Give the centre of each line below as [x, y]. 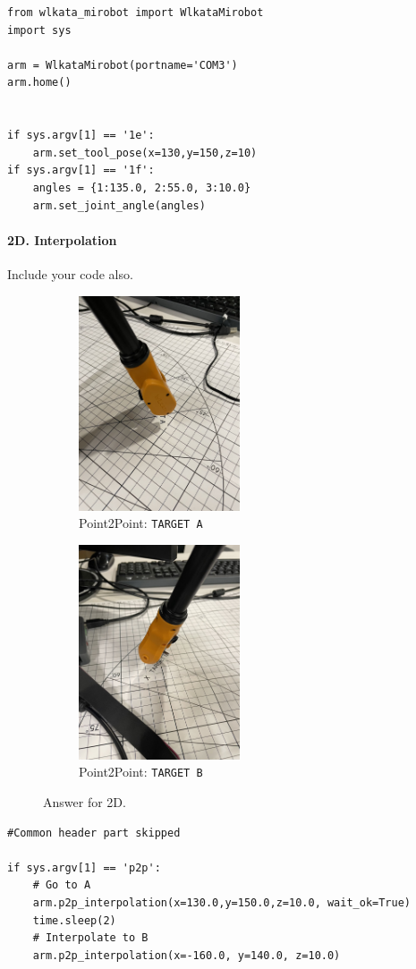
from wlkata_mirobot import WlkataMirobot [136, 13]
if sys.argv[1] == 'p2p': [84, 867]
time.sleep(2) [74, 920]
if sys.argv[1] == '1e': [81, 136]
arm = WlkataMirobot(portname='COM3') [123, 65]
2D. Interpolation [62, 239]
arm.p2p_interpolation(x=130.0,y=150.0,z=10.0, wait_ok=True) [222, 902]
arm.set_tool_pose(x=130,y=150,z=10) [145, 153]
